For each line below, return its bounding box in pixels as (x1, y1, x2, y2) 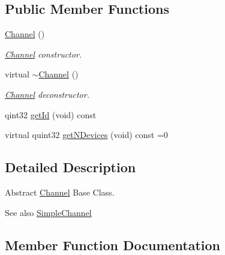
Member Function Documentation (5, 235, 221, 254)
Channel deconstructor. (5, 88, 89, 100)
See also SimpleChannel (5, 206, 92, 218)
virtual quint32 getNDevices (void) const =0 (5, 128, 168, 141)
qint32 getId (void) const (5, 108, 97, 121)
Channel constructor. (5, 47, 82, 60)
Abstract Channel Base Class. (5, 185, 115, 198)
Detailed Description (5, 158, 136, 176)
